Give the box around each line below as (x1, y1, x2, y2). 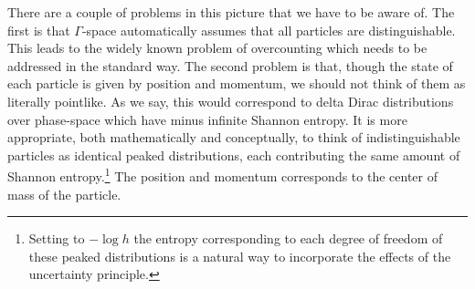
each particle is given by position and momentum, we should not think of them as (7, 74, 466, 93)
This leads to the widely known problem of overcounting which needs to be (7, 38, 427, 57)
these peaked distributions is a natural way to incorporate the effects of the (28, 246, 451, 265)
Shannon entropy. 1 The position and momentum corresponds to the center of (7, 164, 438, 185)
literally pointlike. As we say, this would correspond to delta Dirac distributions (7, 91, 454, 110)
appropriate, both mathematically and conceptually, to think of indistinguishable (7, 128, 460, 147)
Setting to (28, 229, 85, 248)
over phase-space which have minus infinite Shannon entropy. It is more (7, 109, 407, 129)
